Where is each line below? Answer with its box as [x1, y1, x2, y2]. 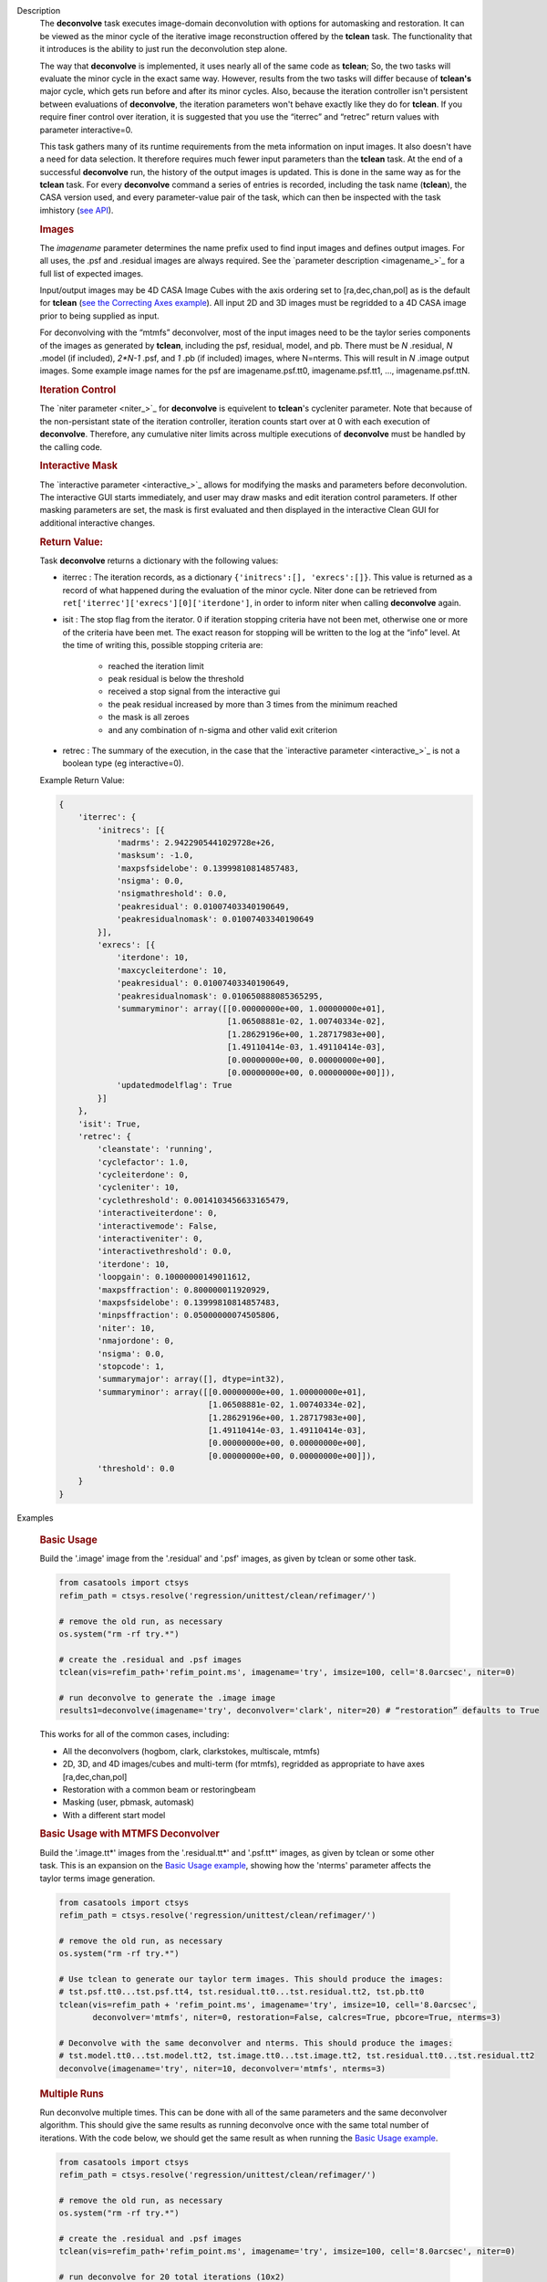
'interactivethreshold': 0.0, [97, 1246, 232, 1257]
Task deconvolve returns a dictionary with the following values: [39, 555, 279, 566]
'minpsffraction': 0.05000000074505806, [97, 1310, 281, 1321]
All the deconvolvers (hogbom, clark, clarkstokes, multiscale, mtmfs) [62, 1745, 321, 1756]
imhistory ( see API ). [39, 204, 114, 215]
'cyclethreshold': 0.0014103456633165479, [97, 1195, 291, 1205]
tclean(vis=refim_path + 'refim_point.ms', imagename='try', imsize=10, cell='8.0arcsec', [58, 1999, 478, 2010]
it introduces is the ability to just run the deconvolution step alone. [39, 44, 287, 55]
